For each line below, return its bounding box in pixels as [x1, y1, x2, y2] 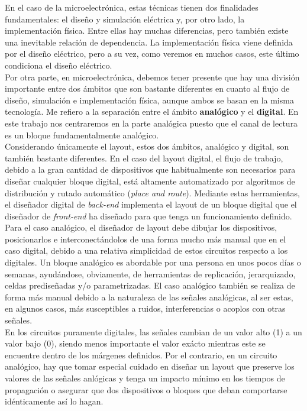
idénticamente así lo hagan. [5, 395, 104, 407]
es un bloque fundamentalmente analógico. [5, 128, 159, 141]
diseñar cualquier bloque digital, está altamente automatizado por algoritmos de [5, 174, 295, 187]
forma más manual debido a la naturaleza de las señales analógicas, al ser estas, [5, 290, 293, 303]
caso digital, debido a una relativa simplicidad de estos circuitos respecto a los [5, 244, 288, 257]
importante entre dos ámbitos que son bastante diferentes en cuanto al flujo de [5, 82, 290, 95]
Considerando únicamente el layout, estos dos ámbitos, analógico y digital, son [5, 140, 289, 153]
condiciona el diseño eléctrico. [5, 59, 112, 71]
